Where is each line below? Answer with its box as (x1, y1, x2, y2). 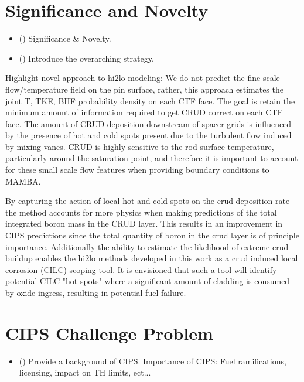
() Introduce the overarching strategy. (19, 52, 154, 64)
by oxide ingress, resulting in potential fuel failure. (5, 286, 186, 298)
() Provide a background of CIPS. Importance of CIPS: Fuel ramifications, (19, 354, 286, 367)
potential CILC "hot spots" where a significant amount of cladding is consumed (5, 275, 290, 287)
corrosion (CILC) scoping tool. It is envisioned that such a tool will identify (5, 263, 277, 275)
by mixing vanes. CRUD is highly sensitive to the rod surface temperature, (5, 140, 274, 152)
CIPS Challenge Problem (5, 320, 213, 345)
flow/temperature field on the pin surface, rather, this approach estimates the (5, 83, 283, 95)
